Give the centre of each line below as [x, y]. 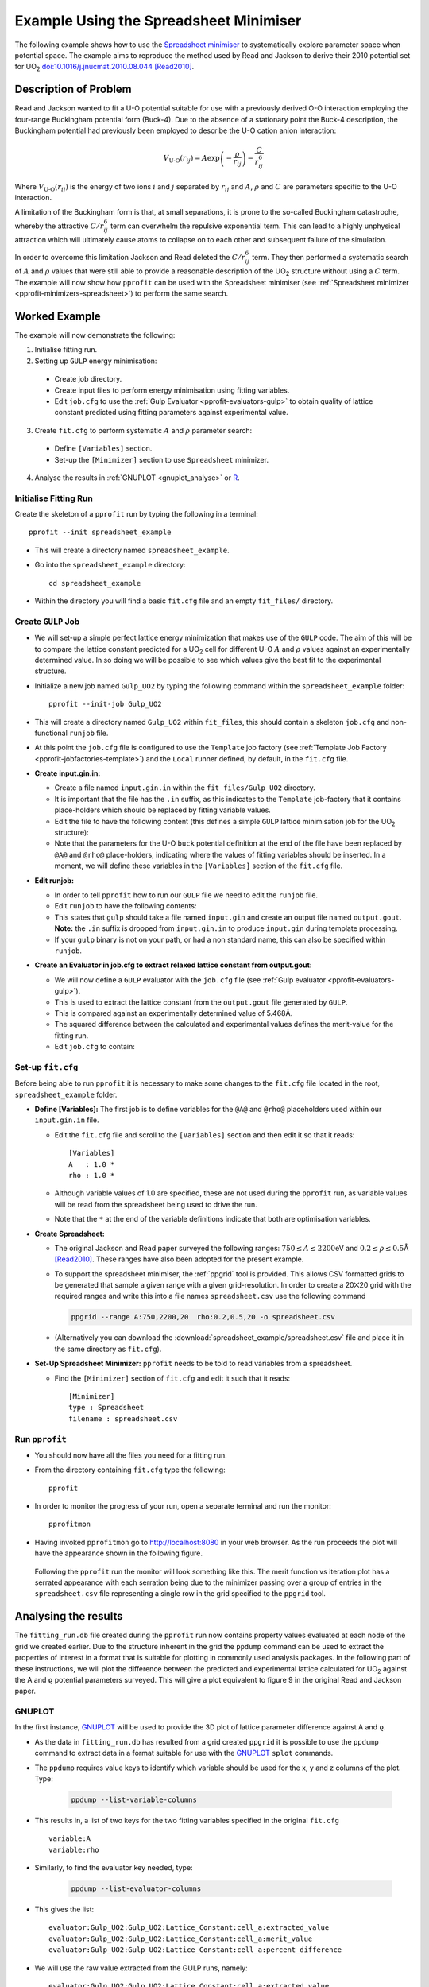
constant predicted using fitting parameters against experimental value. [172, 413]
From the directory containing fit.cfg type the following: [130, 1470]
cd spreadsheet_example [95, 583]
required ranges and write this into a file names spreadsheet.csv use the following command [210, 1296]
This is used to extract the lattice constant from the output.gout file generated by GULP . [201, 1002]
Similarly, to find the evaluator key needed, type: [114, 1868]
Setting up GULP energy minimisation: [96, 361]
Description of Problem [73, 89]
